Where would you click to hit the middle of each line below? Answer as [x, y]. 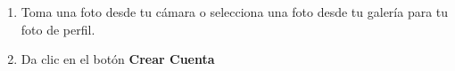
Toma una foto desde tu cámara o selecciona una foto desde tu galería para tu [235, 12]
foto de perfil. [58, 29]
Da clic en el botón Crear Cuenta [118, 59]
